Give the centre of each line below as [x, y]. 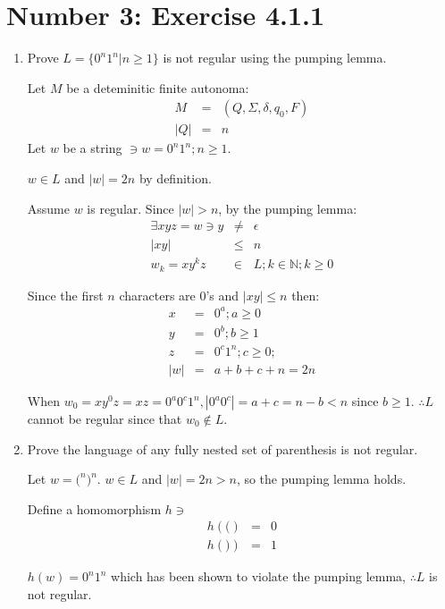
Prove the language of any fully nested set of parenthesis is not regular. [222, 448]
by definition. [175, 178]
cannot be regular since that [105, 419]
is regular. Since [130, 208]
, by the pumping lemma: [288, 208]
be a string [92, 148]
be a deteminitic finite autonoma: [158, 87]
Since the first [65, 295]
